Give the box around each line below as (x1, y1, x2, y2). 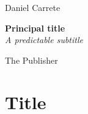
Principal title (5, 21, 65, 34)
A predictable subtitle (5, 33, 83, 46)
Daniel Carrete (5, 1, 61, 13)
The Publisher (5, 53, 58, 66)
